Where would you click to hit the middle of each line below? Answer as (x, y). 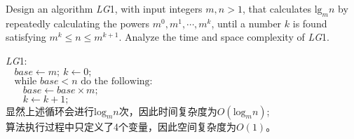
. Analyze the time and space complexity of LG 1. (224, 37)
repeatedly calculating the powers (78, 23)
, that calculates (277, 8)
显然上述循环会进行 (50, 111)
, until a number (246, 23)
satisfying (26, 37)
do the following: (117, 81)
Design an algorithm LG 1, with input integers (104, 8)
